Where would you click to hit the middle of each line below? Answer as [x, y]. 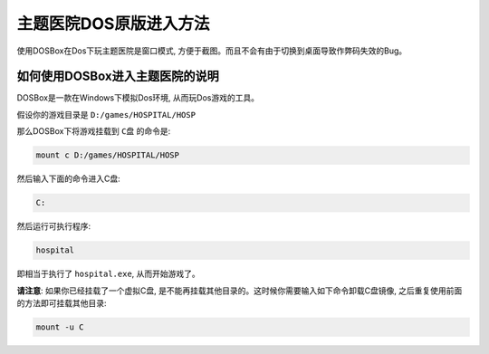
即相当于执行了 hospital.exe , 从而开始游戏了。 [109, 274]
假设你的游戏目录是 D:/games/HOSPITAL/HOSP [106, 114]
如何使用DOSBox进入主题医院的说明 [118, 77]
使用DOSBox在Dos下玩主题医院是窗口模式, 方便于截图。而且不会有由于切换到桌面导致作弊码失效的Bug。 [212, 51]
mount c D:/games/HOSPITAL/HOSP [108, 155]
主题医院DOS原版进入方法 [113, 24]
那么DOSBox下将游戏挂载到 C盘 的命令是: [94, 131]
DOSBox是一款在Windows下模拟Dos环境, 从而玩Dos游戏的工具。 [138, 98]
